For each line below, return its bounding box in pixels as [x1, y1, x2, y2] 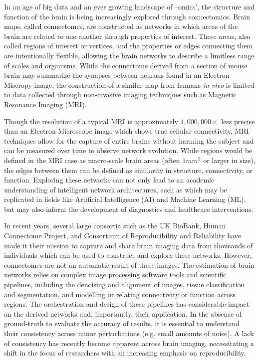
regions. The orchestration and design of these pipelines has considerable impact [4, 299, 250, 309]
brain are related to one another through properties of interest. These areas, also [4, 30, 251, 41]
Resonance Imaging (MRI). [4, 99, 87, 109]
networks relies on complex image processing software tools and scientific [4, 269, 227, 280]
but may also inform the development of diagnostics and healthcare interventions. [4, 203, 254, 214]
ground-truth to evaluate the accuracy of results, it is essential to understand [4, 318, 240, 329]
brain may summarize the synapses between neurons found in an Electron [4, 70, 230, 80]
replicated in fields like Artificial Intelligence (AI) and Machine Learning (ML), [4, 194, 246, 204]
